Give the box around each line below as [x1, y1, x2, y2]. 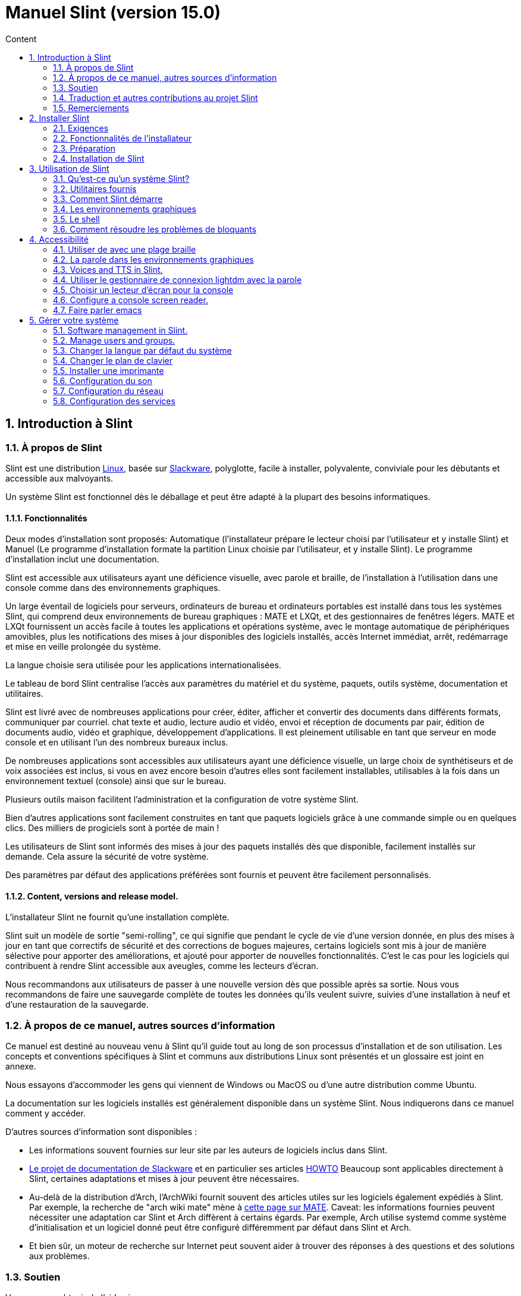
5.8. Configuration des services [53, 395, 175, 406]
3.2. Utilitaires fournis [53, 183, 137, 194]
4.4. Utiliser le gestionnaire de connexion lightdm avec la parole [53, 274, 302, 285]
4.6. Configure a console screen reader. [53, 294, 208, 305]
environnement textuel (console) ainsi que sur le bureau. [5, 776, 227, 787]
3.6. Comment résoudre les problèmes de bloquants [53, 224, 256, 234]
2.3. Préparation [53, 143, 115, 153]
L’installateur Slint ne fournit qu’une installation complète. [5, 912, 230, 923]
